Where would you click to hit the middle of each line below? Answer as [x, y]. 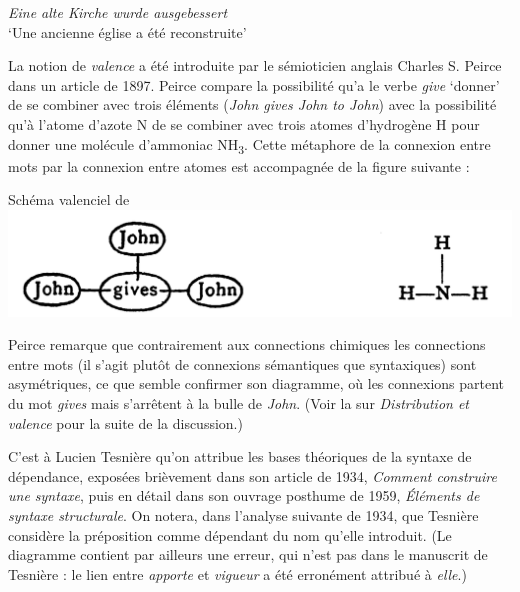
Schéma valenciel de [69, 199]
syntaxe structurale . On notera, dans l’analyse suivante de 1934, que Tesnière [243, 515]
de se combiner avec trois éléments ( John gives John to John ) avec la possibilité [252, 104]
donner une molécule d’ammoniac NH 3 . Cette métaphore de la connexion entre [249, 145]
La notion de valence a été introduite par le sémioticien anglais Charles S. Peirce [255, 65]
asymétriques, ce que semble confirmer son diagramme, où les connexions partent [256, 383]
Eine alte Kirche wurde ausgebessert [118, 12]
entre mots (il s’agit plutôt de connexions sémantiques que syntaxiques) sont [242, 363]
